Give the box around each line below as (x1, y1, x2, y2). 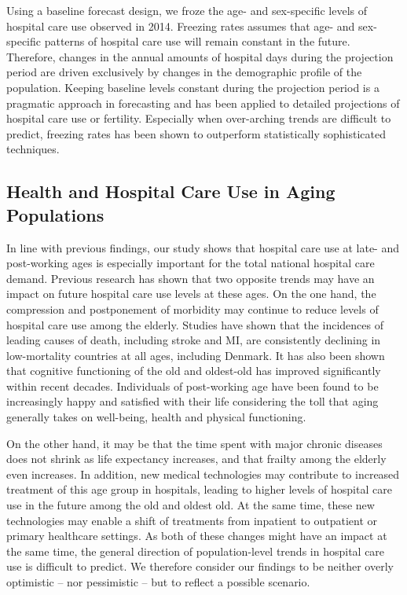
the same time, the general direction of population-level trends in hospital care (6, 542, 385, 559)
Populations (6, 202, 104, 226)
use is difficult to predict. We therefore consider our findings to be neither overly (6, 558, 394, 575)
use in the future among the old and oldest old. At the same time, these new (6, 497, 375, 513)
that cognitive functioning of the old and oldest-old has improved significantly (6, 362, 381, 379)
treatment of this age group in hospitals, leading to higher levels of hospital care (6, 481, 392, 498)
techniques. (6, 141, 60, 157)
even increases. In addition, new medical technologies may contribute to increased (6, 465, 400, 482)
